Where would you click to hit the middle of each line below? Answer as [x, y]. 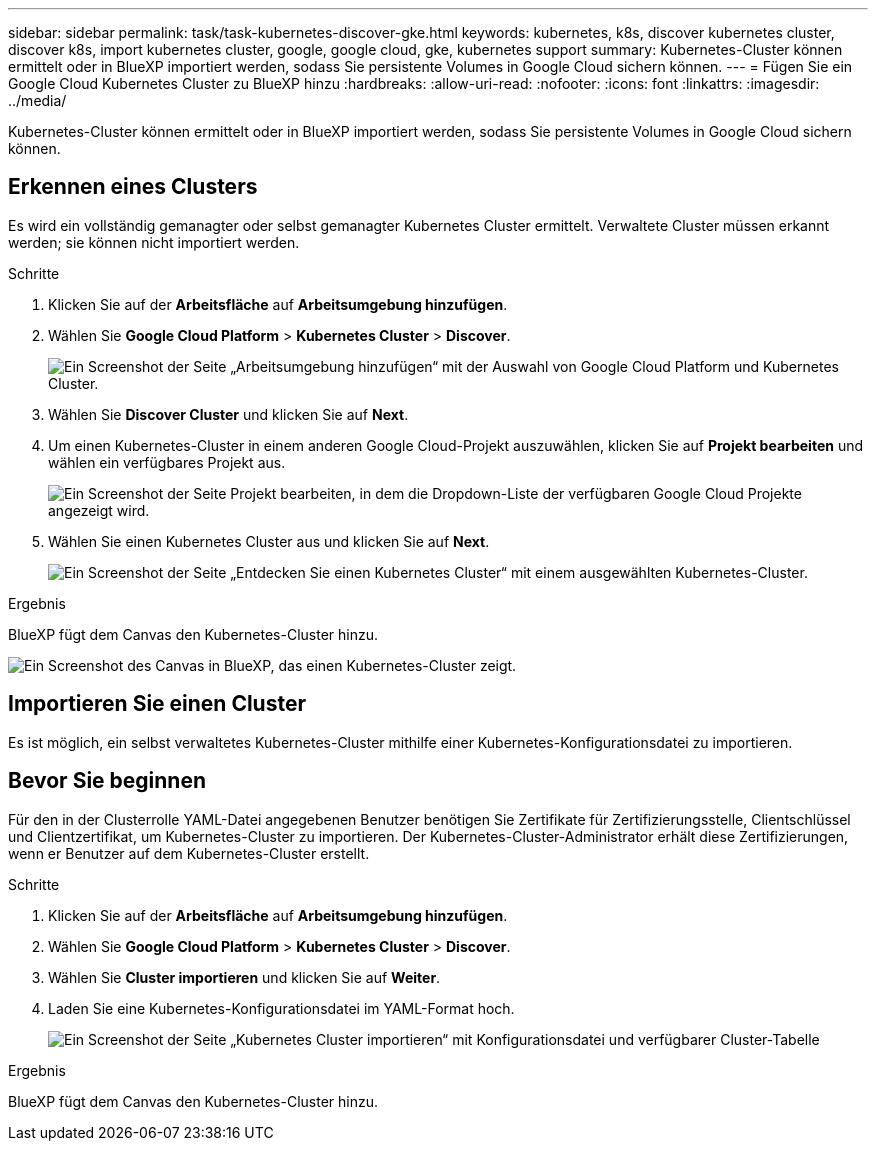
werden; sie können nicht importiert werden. [154, 242]
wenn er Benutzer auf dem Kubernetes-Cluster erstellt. [189, 853]
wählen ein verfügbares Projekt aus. [167, 462]
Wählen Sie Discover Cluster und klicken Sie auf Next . [228, 414]
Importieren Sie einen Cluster [157, 704]
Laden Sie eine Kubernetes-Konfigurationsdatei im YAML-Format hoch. [281, 1008]
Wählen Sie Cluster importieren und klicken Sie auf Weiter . [244, 977]
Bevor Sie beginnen [107, 781]
